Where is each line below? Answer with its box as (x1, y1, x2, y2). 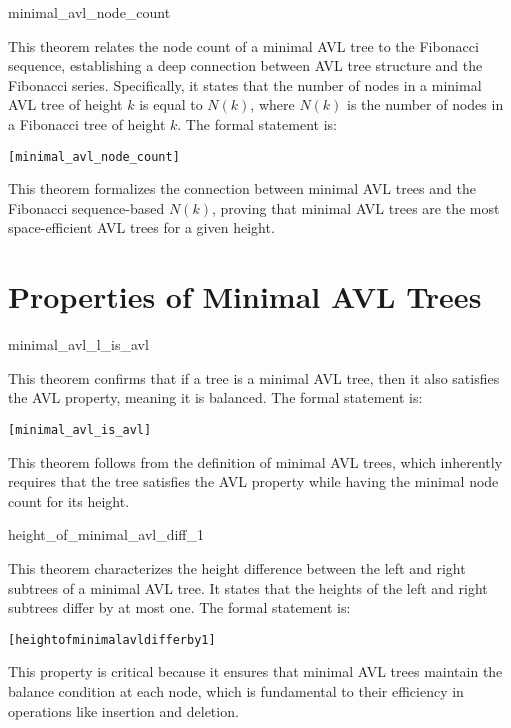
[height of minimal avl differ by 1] (8, 632, 216, 647)
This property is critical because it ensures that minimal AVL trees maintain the (8, 661, 503, 682)
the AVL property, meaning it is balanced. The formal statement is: (8, 387, 423, 408)
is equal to (139, 94, 203, 115)
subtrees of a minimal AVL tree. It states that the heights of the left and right (8, 577, 488, 598)
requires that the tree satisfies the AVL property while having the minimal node (8, 471, 499, 492)
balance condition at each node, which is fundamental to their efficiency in (8, 680, 464, 701)
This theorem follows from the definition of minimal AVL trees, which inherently (8, 451, 503, 472)
